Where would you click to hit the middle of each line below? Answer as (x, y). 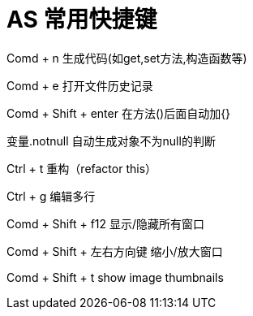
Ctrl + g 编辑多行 (51, 196)
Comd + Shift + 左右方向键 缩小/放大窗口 (115, 251)
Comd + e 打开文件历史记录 (80, 85)
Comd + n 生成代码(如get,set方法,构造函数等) (127, 58)
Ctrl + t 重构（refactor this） (82, 168)
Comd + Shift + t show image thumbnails (115, 277)
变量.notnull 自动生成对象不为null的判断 (111, 141)
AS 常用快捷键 (82, 19)
